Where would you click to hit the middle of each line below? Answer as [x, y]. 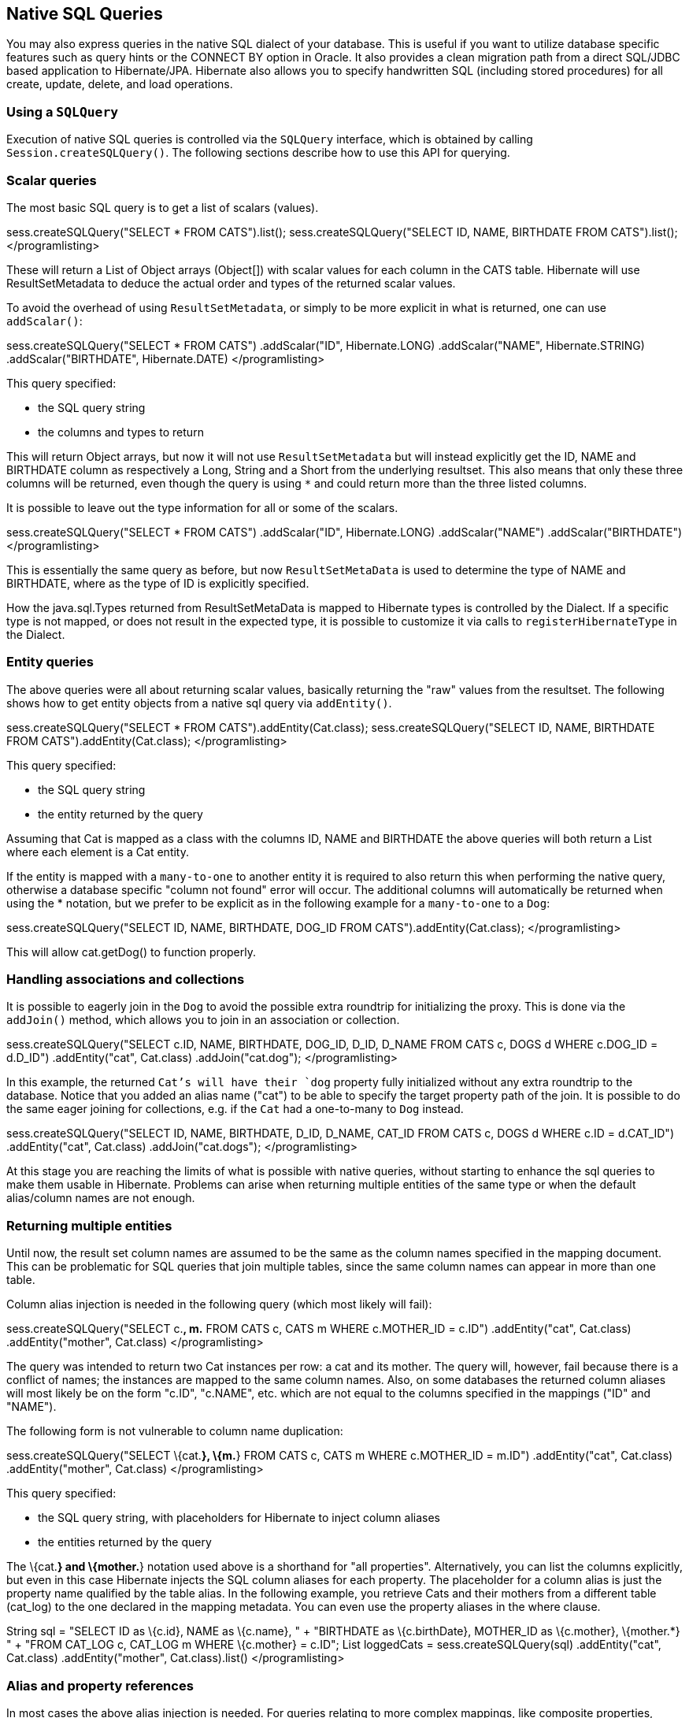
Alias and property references [100, 1685]
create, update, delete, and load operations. [120, 84]
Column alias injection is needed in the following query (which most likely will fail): [219, 1304]
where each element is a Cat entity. [98, 852]
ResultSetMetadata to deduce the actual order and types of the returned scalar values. [231, 283]
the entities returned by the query [125, 1542]
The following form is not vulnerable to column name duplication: [175, 1431]
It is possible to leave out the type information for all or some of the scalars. [202, 507]
